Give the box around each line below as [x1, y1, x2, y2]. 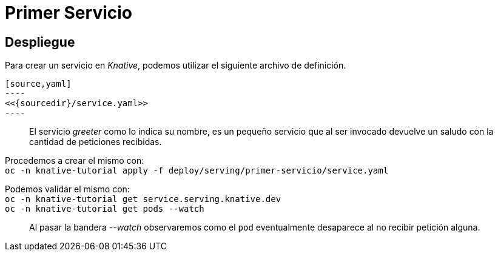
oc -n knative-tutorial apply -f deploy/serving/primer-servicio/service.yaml [5, 166, 389, 176]
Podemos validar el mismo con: [5, 184, 130, 195]
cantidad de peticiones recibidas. [29, 136, 162, 147]
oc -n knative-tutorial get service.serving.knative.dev [5, 194, 281, 204]
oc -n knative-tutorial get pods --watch [5, 204, 204, 214]
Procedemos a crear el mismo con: [5, 155, 144, 166]
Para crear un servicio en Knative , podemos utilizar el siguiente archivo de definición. [5, 60, 346, 71]
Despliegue [5, 34, 75, 50]
